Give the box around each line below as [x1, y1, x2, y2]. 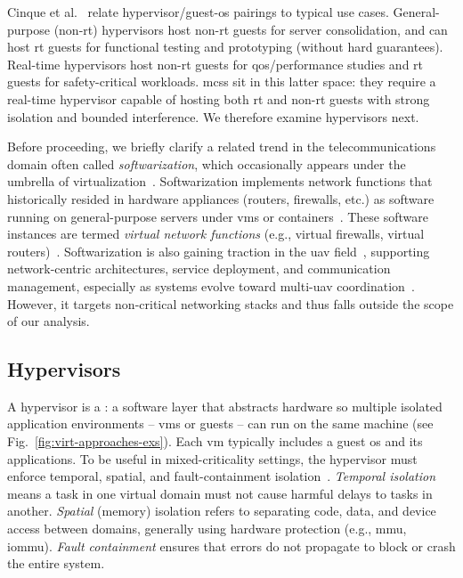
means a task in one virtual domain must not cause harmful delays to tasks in [7, 484, 433, 502]
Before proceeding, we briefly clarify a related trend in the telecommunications [7, 137, 436, 156]
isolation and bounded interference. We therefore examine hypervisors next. [7, 107, 419, 126]
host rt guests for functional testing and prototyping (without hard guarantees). [7, 37, 443, 56]
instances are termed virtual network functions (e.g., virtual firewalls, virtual [7, 224, 425, 243]
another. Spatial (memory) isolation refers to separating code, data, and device [7, 501, 436, 520]
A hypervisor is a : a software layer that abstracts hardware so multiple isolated [7, 396, 443, 415]
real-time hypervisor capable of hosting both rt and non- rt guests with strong [7, 89, 430, 108]
